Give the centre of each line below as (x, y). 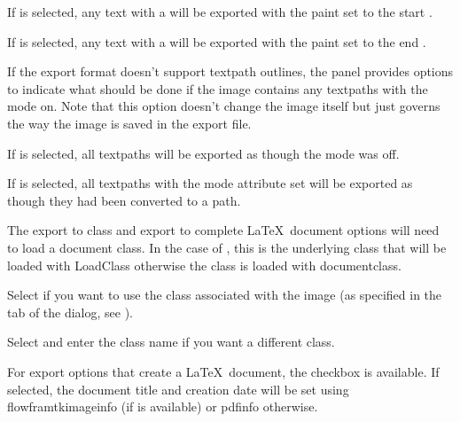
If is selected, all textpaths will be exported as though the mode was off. (203, 153)
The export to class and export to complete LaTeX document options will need (223, 230)
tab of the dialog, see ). (70, 312)
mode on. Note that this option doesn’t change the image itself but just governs (224, 106)
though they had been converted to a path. (124, 200)
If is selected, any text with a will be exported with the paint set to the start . (220, 12)
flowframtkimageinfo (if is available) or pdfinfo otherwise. (163, 406)
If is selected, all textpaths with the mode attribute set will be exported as (210, 183)
